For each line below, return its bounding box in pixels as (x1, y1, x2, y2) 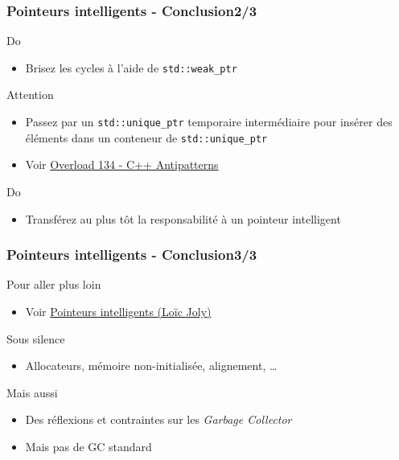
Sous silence (6, 330, 65, 347)
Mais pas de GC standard (25, 437, 152, 454)
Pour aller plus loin (6, 276, 101, 293)
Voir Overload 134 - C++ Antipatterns (25, 156, 219, 173)
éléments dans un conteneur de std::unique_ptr (25, 129, 268, 146)
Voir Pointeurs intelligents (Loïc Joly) (25, 302, 212, 319)
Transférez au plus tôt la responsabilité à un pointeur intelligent (25, 210, 341, 227)
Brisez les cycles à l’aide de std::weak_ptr (25, 59, 237, 76)
